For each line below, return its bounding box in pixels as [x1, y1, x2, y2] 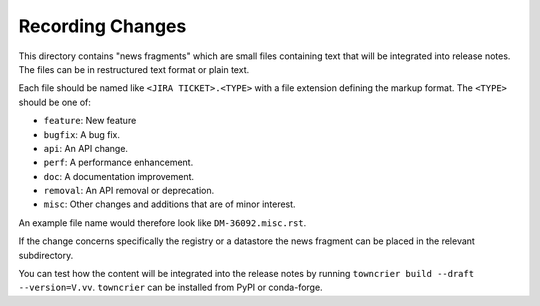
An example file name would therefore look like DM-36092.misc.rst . [18, 216, 307, 229]
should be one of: [18, 96, 92, 108]
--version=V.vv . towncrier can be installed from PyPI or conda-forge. [18, 281, 324, 294]
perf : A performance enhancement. [43, 156, 194, 169]
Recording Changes [18, 15, 187, 37]
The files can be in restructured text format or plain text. [18, 63, 250, 75]
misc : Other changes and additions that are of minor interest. [43, 198, 296, 210]
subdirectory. [18, 249, 74, 261]
